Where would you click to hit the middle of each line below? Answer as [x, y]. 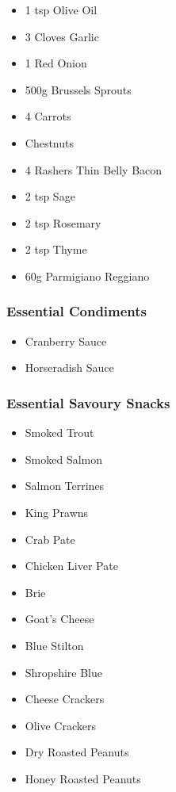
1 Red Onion [56, 63]
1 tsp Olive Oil [61, 10]
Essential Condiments [77, 311]
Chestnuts [50, 142]
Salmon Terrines [65, 486]
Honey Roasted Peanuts [83, 778]
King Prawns [57, 512]
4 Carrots [48, 116]
